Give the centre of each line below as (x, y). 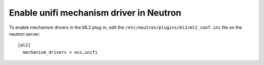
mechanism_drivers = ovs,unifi (60, 52)
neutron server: (25, 34)
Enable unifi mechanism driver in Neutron (95, 13)
